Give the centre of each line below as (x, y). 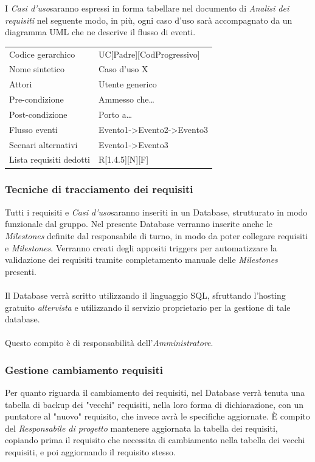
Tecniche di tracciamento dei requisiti (99, 189)
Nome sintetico (37, 69)
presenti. (21, 271)
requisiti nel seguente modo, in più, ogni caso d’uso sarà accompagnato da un (149, 20)
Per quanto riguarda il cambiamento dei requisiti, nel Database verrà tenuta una (155, 392)
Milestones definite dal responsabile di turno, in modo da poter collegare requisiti (157, 235)
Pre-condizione (36, 99)
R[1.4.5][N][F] (124, 159)
